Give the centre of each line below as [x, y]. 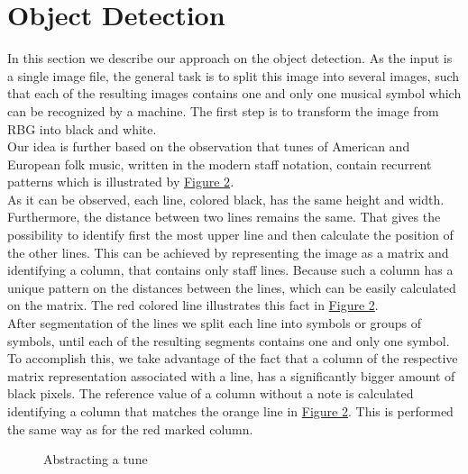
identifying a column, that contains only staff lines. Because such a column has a [230, 270]
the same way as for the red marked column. [130, 428]
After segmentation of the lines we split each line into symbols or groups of [215, 323]
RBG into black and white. [82, 128]
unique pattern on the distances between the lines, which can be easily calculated [232, 287]
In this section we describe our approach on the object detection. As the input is [230, 58]
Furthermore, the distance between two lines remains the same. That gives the [224, 217]
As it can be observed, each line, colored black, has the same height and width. [226, 199]
